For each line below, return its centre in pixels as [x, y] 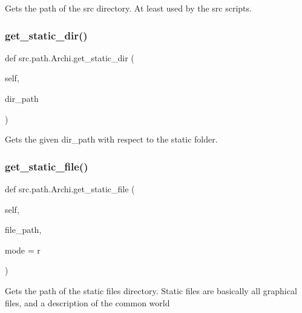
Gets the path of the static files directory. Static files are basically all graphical [151, 290]
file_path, [23, 230]
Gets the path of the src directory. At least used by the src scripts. [128, 8]
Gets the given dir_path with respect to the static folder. [111, 139]
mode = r [23, 250]
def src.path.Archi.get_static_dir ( [70, 57]
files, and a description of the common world [87, 302]
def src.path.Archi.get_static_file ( [70, 189]
